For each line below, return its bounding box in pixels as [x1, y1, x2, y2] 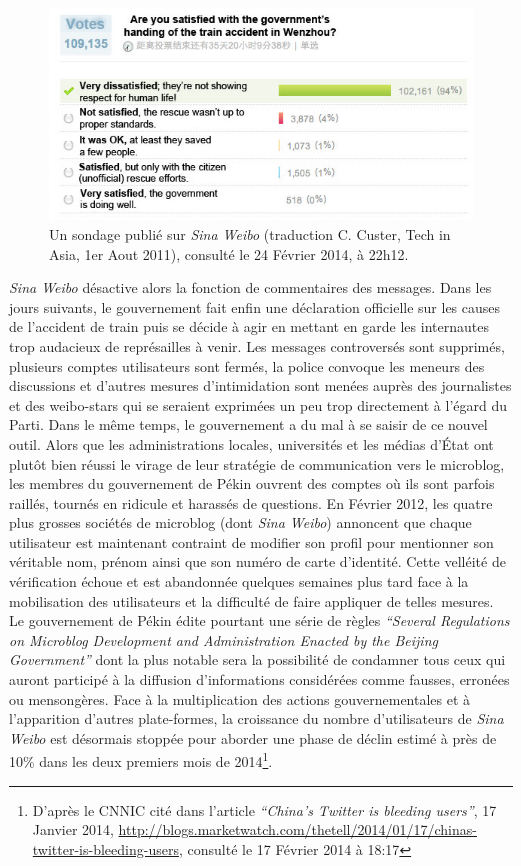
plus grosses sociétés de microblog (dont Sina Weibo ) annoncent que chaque [9, 512, 472, 533]
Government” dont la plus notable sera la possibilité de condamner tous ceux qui [9, 649, 506, 670]
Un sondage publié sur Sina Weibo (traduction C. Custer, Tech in [49, 223, 451, 244]
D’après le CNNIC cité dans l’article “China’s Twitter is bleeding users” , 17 [32, 799, 497, 820]
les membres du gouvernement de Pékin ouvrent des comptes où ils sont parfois [9, 473, 495, 494]
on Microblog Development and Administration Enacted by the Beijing [9, 629, 438, 650]
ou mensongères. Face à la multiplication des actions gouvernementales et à [9, 688, 471, 709]
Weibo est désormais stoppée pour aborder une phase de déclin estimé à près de [9, 727, 497, 748]
